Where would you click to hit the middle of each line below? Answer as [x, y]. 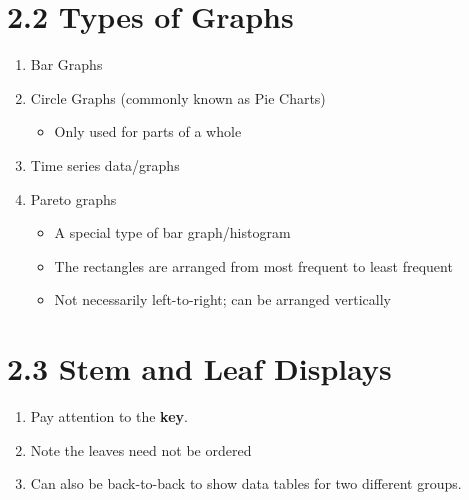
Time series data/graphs [105, 164]
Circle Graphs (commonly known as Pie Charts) [178, 97]
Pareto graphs [73, 198]
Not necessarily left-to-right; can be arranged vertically [222, 299]
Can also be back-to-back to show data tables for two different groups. [246, 483]
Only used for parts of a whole [148, 131]
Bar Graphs [66, 64]
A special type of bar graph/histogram [172, 232]
